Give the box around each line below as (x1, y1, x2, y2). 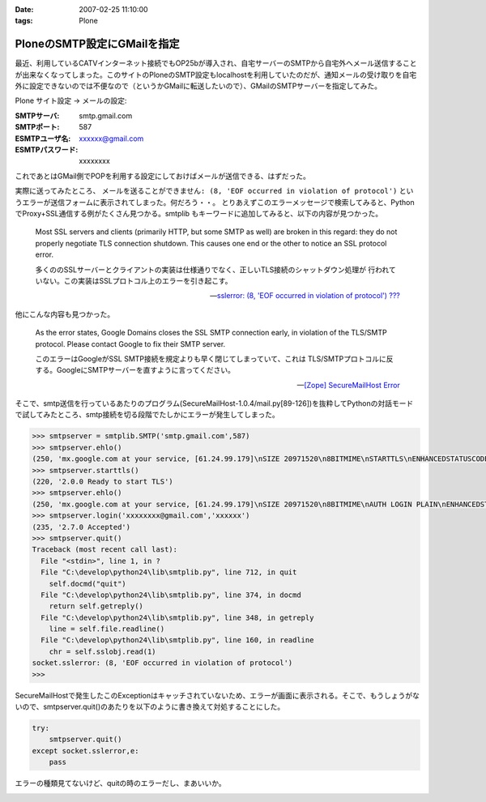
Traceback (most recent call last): (32, 545, 178, 554)
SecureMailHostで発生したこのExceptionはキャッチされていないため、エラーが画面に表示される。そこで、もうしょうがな (15, 690, 420, 700)
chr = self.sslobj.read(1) (49, 646, 157, 656)
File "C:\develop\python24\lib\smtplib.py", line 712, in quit (40, 568, 297, 577)
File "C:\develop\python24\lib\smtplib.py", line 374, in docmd (40, 590, 301, 599)
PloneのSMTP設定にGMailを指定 (15, 37, 180, 51)
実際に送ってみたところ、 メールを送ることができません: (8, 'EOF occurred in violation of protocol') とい (15, 186, 414, 196)
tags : (15, 16, 33, 26)
